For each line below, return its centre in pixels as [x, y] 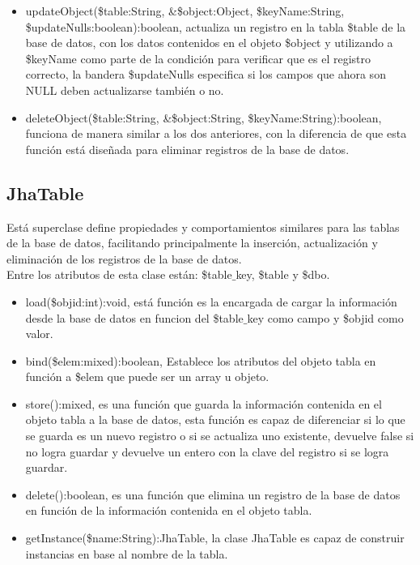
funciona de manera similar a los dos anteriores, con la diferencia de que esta [216, 133]
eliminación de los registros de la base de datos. [124, 258]
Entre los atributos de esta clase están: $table [119, 274]
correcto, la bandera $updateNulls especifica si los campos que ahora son [206, 74]
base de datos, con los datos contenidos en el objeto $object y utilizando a [209, 43]
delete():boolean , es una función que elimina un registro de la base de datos [213, 494]
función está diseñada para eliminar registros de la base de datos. [187, 149]
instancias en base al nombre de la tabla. [127, 553]
